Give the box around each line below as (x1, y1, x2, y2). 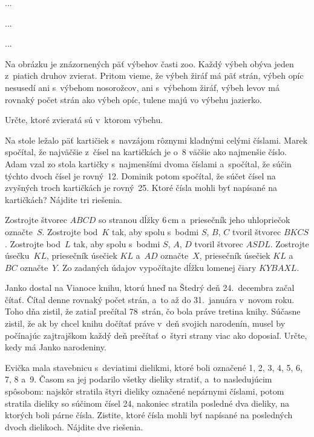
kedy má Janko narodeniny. (5, 341, 106, 353)
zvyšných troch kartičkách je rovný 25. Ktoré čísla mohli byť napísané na (5, 181, 277, 194)
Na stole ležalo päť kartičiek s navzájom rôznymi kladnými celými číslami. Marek (5, 133, 308, 146)
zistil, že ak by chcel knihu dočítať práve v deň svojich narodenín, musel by (5, 317, 286, 330)
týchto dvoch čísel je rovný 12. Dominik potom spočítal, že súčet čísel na (5, 169, 276, 182)
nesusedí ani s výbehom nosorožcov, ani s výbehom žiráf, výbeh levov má (5, 81, 280, 93)
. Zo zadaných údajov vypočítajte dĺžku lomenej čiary (57, 261, 257, 273)
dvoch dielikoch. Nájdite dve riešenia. (5, 420, 143, 433)
